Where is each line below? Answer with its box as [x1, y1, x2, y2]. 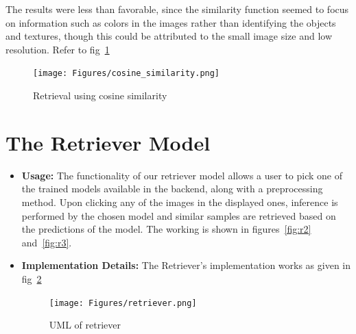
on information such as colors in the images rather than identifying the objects [5, 15, 336, 29]
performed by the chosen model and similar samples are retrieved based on [21, 208, 336, 222]
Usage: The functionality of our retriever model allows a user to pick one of [21, 168, 342, 182]
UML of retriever [49, 318, 121, 332]
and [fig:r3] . [21, 235, 72, 249]
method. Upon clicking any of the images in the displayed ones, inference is [21, 194, 338, 209]
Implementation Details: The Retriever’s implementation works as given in [21, 258, 351, 272]
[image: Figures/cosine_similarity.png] [33, 68, 220, 79]
